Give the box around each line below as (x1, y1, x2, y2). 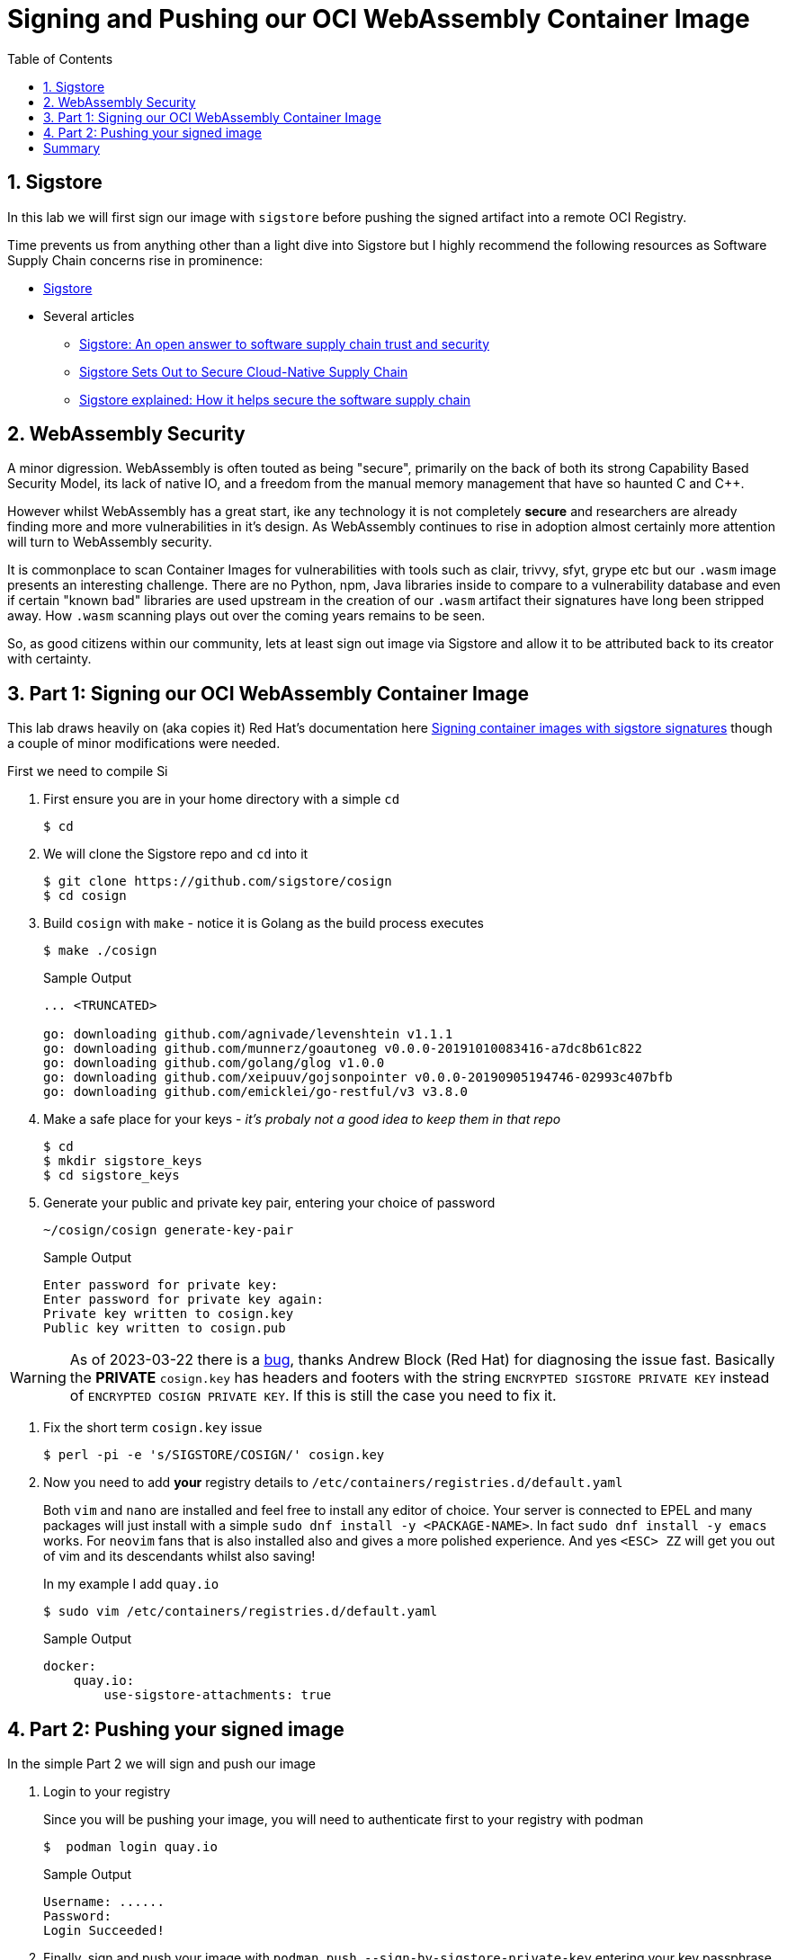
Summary (43, 139, 101, 156)
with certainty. (7, 651, 92, 667)
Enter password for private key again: (43, 1292, 324, 1307)
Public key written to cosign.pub (43, 1321, 286, 1336)
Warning (10, 1368, 67, 1387)
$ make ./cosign (43, 943, 157, 958)
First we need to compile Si (7, 763, 168, 780)
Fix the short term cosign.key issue (43, 1420, 263, 1436)
